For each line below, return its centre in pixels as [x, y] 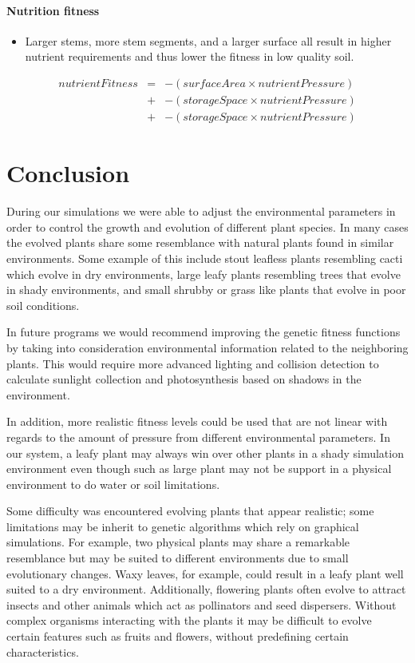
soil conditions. [43, 305]
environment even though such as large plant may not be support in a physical [199, 468]
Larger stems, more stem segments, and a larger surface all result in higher [208, 40]
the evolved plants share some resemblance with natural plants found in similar [200, 242]
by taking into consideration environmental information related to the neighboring [207, 347]
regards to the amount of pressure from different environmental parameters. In [198, 437]
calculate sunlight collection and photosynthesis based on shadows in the [184, 379]
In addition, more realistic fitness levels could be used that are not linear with [197, 421]
